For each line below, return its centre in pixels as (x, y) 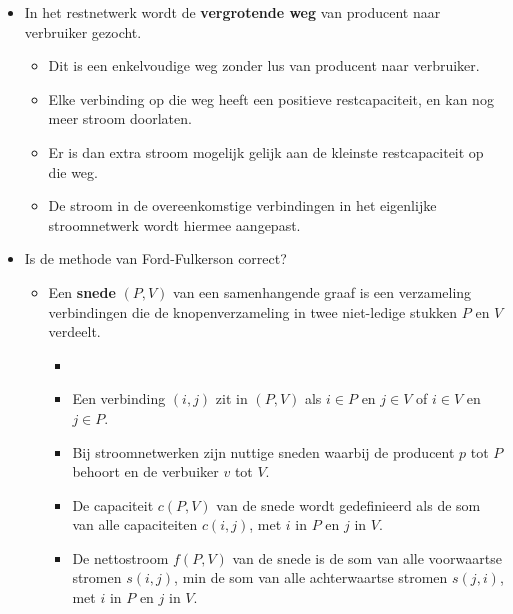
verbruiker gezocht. (83, 31)
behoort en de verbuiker (145, 471)
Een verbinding (119, 398)
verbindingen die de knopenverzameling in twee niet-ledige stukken (253, 311)
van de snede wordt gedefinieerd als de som (348, 504)
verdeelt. (74, 331)
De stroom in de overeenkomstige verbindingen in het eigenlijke (242, 205)
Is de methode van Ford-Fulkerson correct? (155, 258)
